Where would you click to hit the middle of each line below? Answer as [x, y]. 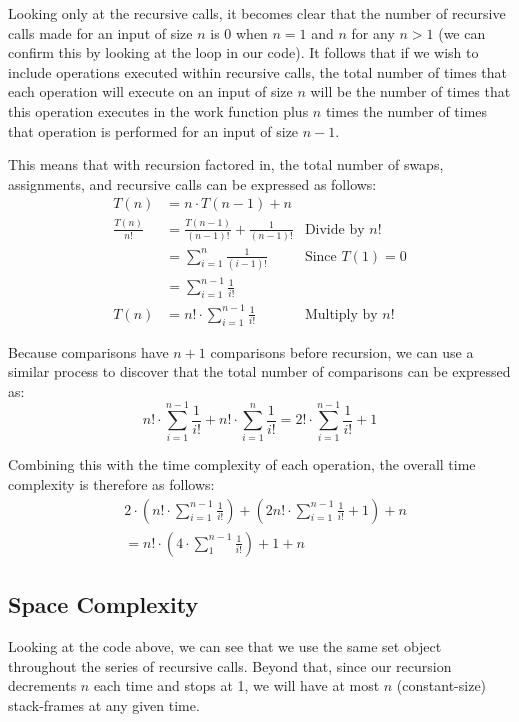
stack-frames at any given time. [104, 704]
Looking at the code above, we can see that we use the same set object [225, 645]
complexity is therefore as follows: [111, 484]
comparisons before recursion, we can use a [342, 351]
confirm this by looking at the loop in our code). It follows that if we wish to [243, 52]
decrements [42, 685]
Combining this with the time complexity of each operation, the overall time [242, 464]
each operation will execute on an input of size [150, 91]
